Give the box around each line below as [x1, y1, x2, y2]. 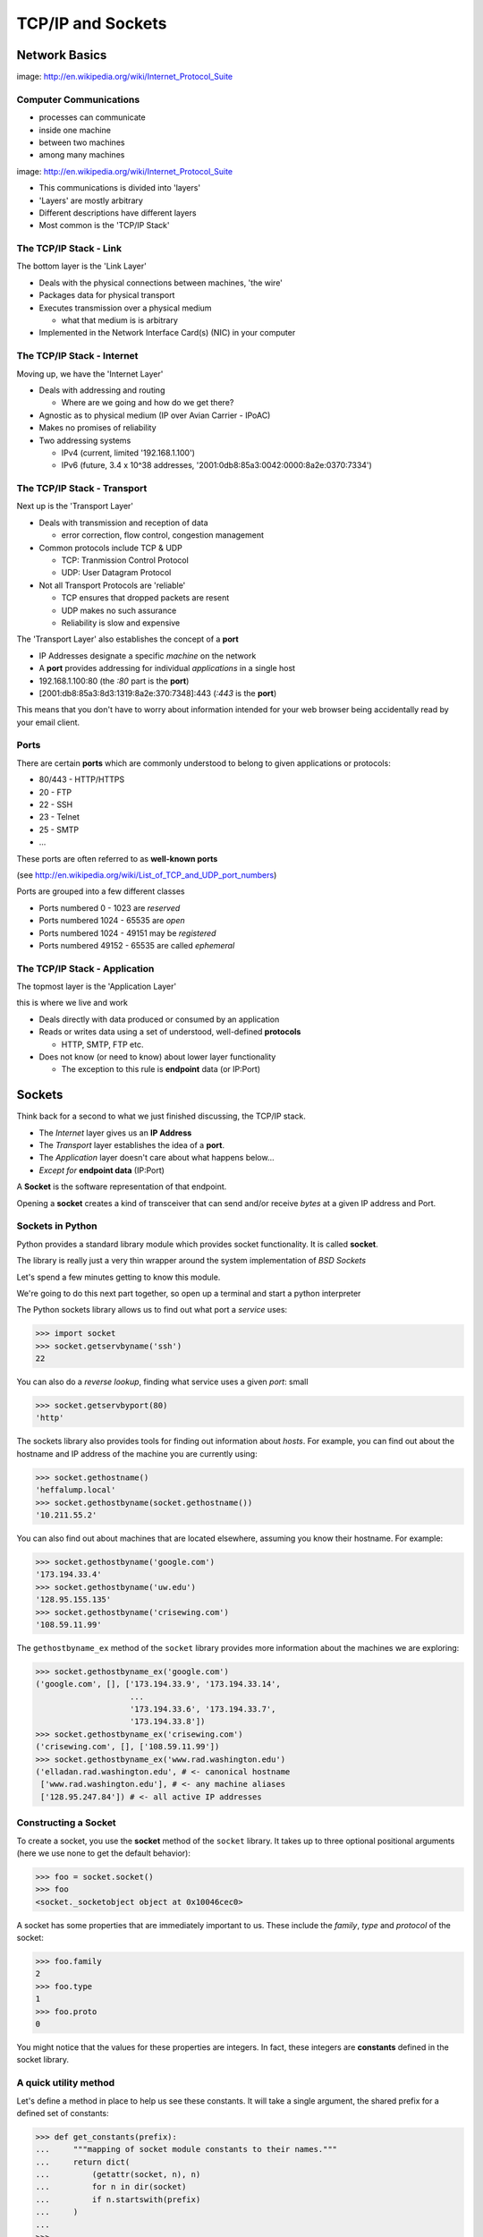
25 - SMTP [38, 824, 80, 835]
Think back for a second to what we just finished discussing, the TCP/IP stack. [16, 1110, 306, 1122]
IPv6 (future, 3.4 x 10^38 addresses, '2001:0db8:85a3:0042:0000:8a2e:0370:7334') [61, 460, 373, 471]
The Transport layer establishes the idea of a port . [38, 1140, 225, 1151]
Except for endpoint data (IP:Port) [38, 1164, 165, 1176]
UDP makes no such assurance [61, 605, 177, 616]
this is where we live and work [16, 998, 129, 1008]
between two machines [38, 137, 125, 148]
